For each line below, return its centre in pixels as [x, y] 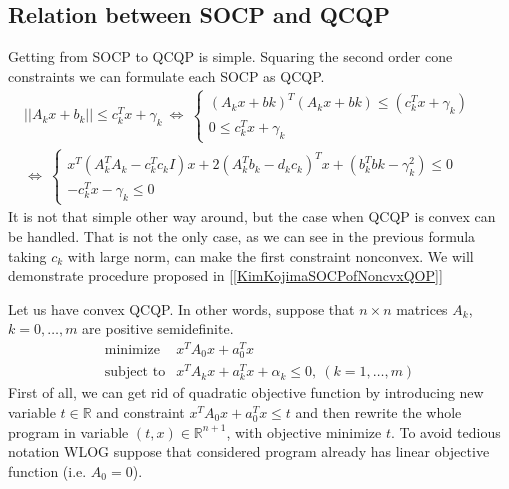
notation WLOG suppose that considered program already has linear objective [249, 451]
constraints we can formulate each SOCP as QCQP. [166, 75]
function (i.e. [47, 470]
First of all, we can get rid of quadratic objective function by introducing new [246, 392]
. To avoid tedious [445, 431]
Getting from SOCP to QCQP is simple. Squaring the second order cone [230, 56]
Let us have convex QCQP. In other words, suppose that [181, 308]
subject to [135, 372]
